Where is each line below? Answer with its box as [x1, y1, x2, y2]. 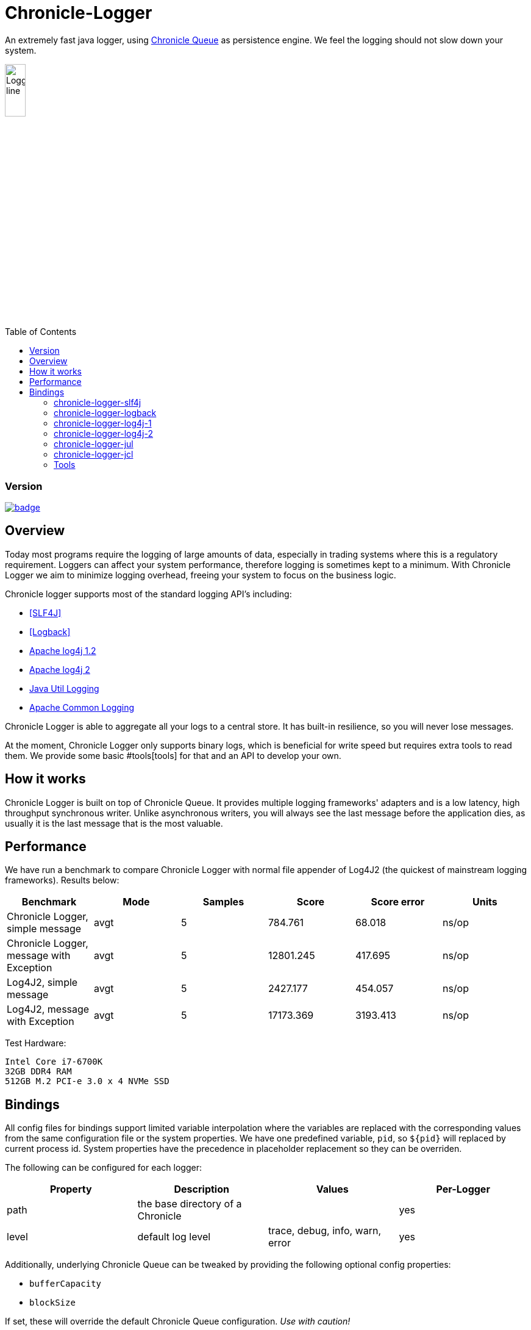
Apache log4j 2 [29, 664, 90, 675]
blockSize [29, 1298, 76, 1308]
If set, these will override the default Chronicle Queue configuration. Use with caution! [5, 1316, 351, 1327]
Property [49, 1183, 92, 1196]
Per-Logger [436, 1183, 490, 1196]
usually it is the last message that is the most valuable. [5, 818, 223, 829]
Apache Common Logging [29, 702, 135, 713]
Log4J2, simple [7, 976, 78, 989]
